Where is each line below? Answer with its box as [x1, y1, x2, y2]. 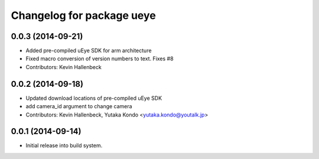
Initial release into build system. [25, 142, 103, 149]
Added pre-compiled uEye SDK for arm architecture [25, 47, 152, 54]
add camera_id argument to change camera [25, 103, 132, 110]
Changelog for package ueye [11, 9, 156, 22]
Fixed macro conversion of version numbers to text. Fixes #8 [25, 55, 174, 62]
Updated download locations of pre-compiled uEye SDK [25, 95, 162, 102]
